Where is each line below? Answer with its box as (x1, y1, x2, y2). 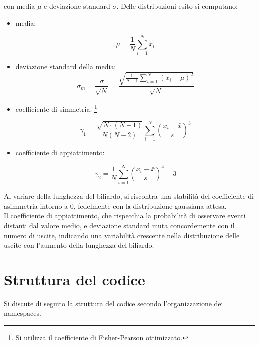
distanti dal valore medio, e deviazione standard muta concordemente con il (4, 220, 235, 230)
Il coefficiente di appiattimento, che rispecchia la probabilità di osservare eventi (4, 210, 246, 221)
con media (4, 1, 35, 11)
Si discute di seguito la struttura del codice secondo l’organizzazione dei (4, 298, 223, 308)
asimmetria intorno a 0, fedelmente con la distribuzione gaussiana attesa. (4, 200, 227, 211)
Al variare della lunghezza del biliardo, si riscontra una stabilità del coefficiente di (4, 191, 254, 201)
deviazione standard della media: (15, 61, 116, 72)
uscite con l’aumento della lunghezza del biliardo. (4, 240, 154, 250)
